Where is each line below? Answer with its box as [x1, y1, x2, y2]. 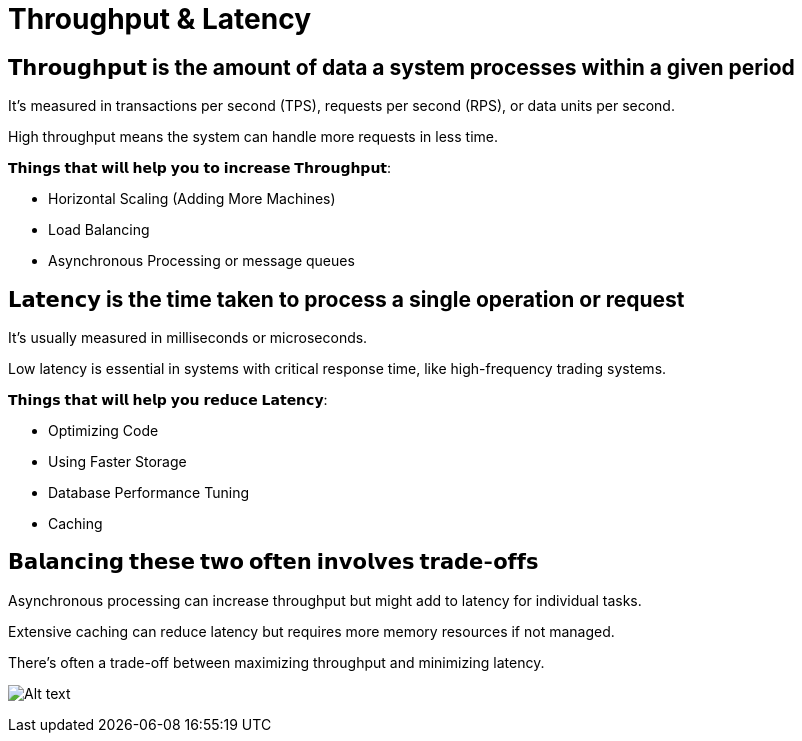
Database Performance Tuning [48, 484, 250, 502]
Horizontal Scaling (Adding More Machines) [48, 190, 336, 208]
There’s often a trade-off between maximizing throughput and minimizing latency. [8, 653, 545, 671]
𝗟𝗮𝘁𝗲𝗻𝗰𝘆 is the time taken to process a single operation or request [8, 286, 685, 312]
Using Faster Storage [48, 453, 187, 471]
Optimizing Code [48, 422, 159, 440]
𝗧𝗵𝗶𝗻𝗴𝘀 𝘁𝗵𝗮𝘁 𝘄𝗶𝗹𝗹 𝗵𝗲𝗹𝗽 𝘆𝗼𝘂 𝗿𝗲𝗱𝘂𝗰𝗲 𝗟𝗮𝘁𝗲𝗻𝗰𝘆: [8, 391, 328, 409]
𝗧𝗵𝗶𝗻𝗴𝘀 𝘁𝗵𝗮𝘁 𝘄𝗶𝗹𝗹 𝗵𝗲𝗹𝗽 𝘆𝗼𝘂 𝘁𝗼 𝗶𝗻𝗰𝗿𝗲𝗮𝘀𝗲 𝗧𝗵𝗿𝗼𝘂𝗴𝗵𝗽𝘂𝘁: [8, 159, 392, 177]
